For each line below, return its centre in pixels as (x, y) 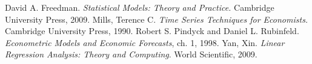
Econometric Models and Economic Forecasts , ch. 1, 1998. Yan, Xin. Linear (145, 42)
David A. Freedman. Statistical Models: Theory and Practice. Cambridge (140, 7)
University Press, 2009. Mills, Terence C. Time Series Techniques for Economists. (157, 19)
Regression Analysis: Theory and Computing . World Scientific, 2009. (131, 54)
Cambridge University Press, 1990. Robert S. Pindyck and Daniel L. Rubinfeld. (152, 31)
